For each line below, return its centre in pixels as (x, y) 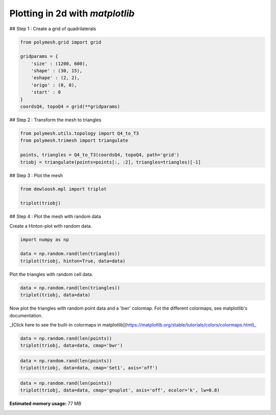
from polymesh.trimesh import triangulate (74, 140)
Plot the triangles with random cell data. (51, 274)
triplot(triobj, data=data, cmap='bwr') (71, 346)
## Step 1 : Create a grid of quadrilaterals (53, 29)
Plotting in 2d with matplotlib (72, 13)
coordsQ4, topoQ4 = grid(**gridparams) (70, 107)
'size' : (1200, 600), (59, 63)
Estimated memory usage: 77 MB (45, 404)
